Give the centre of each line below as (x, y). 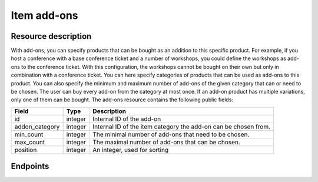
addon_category (37, 127)
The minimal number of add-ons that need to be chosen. (171, 134)
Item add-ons (45, 15)
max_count (30, 142)
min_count (29, 134)
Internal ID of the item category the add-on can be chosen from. (181, 127)
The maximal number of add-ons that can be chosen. (166, 142)
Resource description (51, 36)
